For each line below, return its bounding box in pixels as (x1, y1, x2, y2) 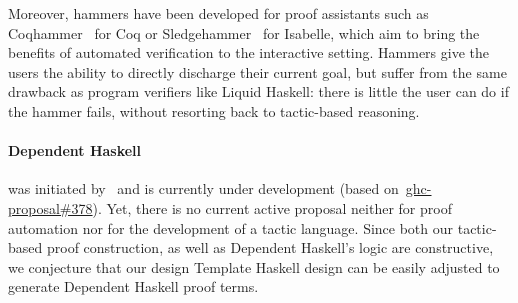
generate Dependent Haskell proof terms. (8, 276, 259, 297)
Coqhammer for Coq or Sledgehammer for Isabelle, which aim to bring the (8, 22, 480, 43)
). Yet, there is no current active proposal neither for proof (92, 197, 452, 218)
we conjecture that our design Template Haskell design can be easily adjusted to (8, 256, 500, 277)
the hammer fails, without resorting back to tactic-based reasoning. (8, 100, 420, 121)
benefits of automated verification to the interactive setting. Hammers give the (8, 42, 489, 63)
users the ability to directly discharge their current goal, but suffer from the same (8, 61, 507, 82)
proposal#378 (8, 197, 93, 218)
